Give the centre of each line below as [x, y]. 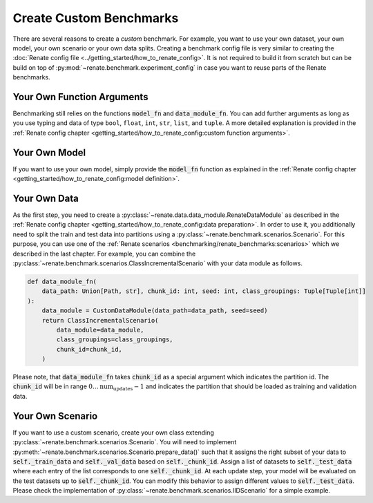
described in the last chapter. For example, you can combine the [104, 254]
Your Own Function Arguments [80, 97]
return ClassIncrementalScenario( [100, 320]
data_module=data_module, [100, 330]
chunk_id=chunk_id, [89, 349]
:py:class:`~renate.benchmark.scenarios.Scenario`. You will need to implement [125, 442]
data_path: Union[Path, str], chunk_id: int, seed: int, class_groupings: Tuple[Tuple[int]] [204, 291]
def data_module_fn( [62, 281]
